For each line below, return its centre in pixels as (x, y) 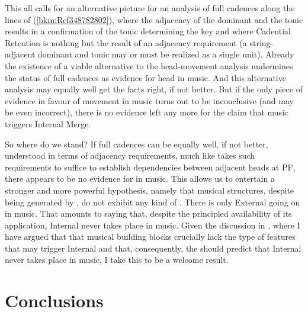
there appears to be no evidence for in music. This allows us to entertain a (140, 178)
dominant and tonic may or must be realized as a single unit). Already (166, 54)
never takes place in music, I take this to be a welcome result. (117, 260)
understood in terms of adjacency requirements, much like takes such (130, 155)
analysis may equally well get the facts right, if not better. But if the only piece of (154, 89)
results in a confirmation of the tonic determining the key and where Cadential (148, 31)
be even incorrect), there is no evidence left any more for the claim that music (147, 112)
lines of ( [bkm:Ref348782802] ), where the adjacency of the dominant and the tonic (154, 19)
